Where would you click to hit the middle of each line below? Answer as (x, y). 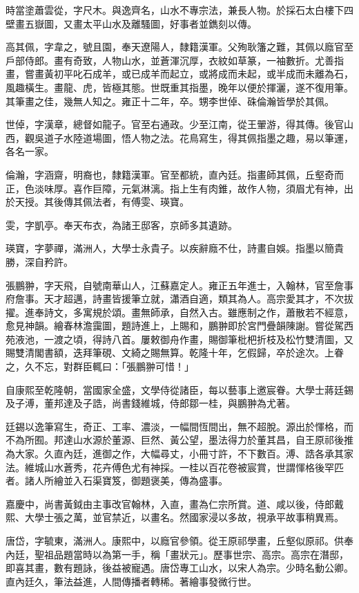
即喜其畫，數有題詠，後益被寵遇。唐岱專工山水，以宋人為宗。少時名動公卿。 (179, 568)
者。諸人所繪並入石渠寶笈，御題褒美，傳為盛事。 (117, 481)
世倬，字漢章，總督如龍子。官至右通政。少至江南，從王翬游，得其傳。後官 (175, 124)
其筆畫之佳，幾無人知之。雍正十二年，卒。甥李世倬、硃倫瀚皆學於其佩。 (170, 101)
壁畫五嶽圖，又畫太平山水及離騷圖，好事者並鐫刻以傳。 (131, 23)
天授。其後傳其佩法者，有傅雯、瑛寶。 (102, 202)
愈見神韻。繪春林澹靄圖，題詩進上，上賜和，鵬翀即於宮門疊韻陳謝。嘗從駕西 (179, 326)
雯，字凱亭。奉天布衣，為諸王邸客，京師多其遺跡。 (122, 225)
